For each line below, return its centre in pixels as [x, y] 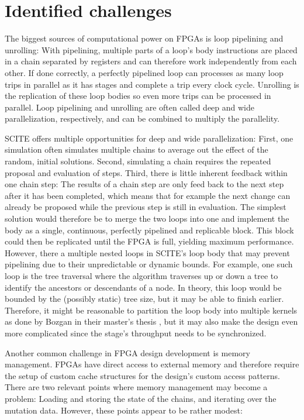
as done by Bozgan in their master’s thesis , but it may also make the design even [151, 321]
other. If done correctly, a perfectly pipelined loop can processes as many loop [144, 72]
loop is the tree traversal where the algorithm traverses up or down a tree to [141, 276]
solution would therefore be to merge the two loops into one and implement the [147, 218]
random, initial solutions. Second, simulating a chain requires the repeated [138, 161]
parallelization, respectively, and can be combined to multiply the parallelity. [142, 118]
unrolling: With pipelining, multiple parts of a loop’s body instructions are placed [151, 49]
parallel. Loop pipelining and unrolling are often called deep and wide [129, 107]
